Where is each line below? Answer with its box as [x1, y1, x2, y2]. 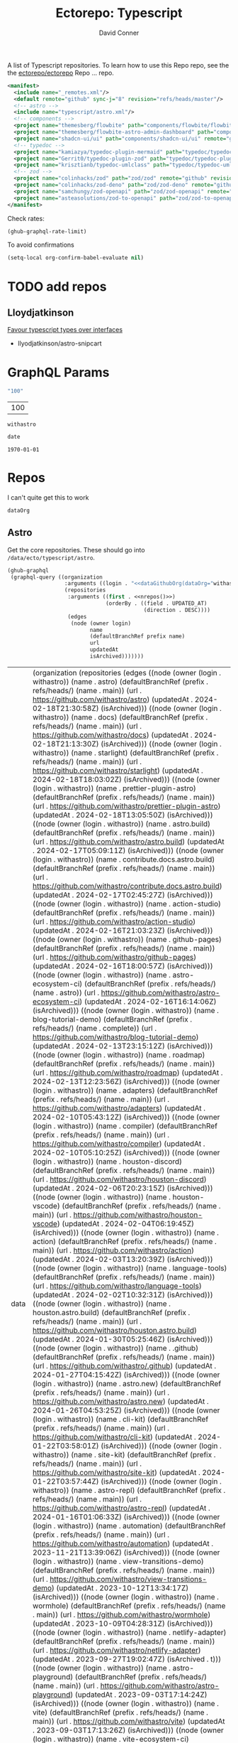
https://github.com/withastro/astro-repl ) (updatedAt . [33, 1503, 210, 1513]
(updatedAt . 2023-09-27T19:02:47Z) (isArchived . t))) [33, 1654, 222, 1664]
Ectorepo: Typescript [55, 5, 183, 21]
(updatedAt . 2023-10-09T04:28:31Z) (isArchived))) [33, 1619, 214, 1629]
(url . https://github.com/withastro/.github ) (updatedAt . [33, 1361, 217, 1371]
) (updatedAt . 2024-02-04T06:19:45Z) [57, 1218, 195, 1228]
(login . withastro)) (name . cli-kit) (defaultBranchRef [33, 1414, 209, 1424]
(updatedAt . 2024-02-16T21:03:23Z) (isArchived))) [33, 926, 214, 935]
